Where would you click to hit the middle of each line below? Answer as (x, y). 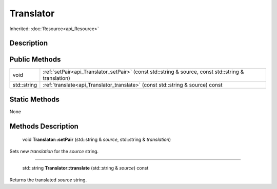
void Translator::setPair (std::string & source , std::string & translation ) (97, 140)
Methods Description (44, 126)
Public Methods (35, 60)
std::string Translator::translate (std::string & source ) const (85, 168)
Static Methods (35, 99)
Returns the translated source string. (48, 180)
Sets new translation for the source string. (54, 151)
